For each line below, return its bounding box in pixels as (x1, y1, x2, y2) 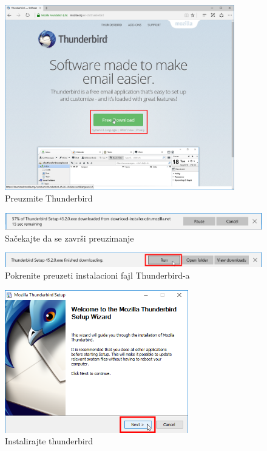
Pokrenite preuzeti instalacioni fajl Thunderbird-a (5, 269, 190, 282)
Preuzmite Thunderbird (5, 192, 93, 205)
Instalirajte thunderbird (5, 435, 93, 447)
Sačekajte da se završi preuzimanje (5, 231, 134, 244)
